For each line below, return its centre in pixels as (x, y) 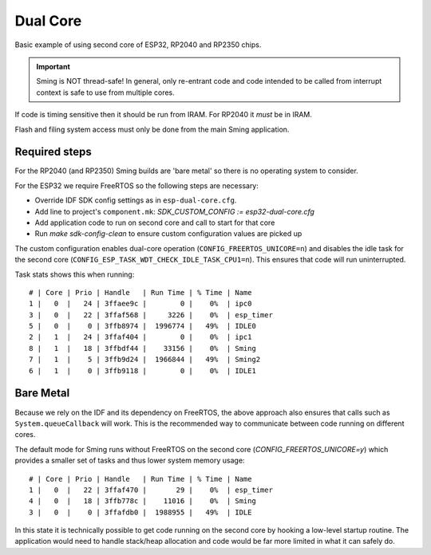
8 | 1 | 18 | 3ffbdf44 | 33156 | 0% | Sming (143, 348)
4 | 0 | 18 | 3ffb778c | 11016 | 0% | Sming (143, 501)
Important (53, 66)
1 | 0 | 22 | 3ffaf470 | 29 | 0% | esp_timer (151, 490)
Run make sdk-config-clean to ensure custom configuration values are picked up (168, 234)
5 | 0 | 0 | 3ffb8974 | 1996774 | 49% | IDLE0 (143, 326)
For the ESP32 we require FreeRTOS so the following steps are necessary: (137, 185)
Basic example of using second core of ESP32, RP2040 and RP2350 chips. (138, 45)
